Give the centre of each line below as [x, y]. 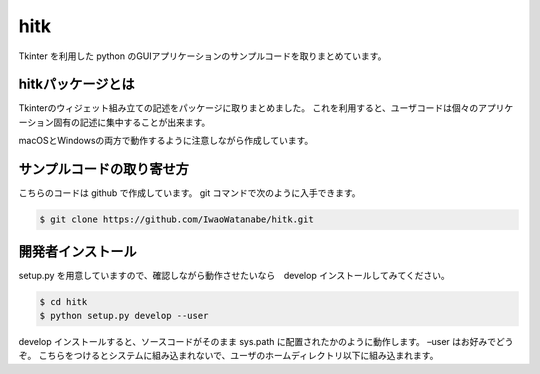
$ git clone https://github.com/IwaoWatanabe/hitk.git [176, 219]
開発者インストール [77, 251]
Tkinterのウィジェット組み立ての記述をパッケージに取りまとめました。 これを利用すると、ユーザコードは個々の [248, 108]
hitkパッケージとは [76, 84]
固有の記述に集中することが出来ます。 [132, 122]
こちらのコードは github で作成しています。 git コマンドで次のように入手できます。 [189, 193]
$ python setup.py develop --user [124, 315]
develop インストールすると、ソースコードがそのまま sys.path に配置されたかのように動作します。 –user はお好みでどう [266, 341]
